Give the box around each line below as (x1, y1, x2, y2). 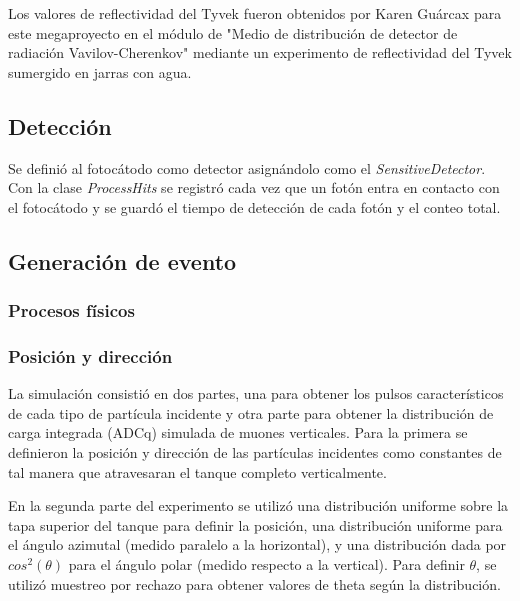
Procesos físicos (8, 298, 135, 323)
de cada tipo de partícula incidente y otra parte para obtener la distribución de (8, 402, 494, 423)
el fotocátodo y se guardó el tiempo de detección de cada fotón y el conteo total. (8, 196, 501, 217)
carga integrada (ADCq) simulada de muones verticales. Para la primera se (8, 422, 468, 443)
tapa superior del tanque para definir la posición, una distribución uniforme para (8, 514, 503, 535)
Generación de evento (8, 245, 237, 276)
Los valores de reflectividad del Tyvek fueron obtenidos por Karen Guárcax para (8, 3, 502, 23)
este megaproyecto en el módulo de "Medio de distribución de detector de (8, 22, 458, 43)
